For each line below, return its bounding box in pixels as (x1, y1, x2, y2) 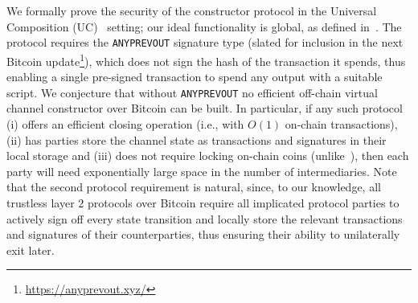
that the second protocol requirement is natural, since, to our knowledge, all (6, 178, 381, 195)
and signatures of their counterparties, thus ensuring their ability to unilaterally (6, 226, 400, 243)
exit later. (6, 241, 55, 258)
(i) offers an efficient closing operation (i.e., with (6, 115, 244, 132)
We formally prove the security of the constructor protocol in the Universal (6, 2, 377, 18)
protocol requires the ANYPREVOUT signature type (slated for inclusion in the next (6, 34, 404, 51)
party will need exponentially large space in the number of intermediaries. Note (6, 162, 397, 179)
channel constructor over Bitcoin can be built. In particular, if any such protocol (6, 100, 403, 117)
